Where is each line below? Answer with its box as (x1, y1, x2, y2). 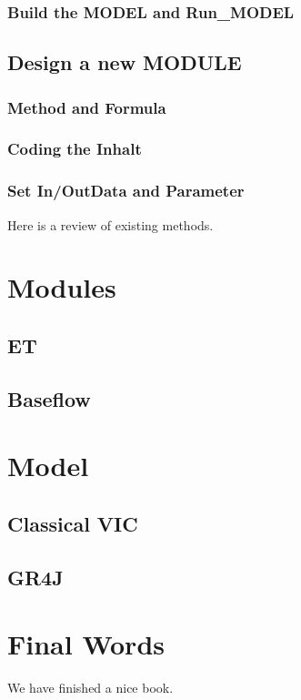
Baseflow (7, 384, 91, 412)
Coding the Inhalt (7, 137, 142, 160)
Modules (7, 269, 116, 306)
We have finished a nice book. (7, 678, 174, 697)
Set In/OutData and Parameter (7, 179, 245, 202)
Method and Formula (7, 96, 166, 118)
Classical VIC (7, 509, 138, 537)
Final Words (7, 625, 165, 663)
